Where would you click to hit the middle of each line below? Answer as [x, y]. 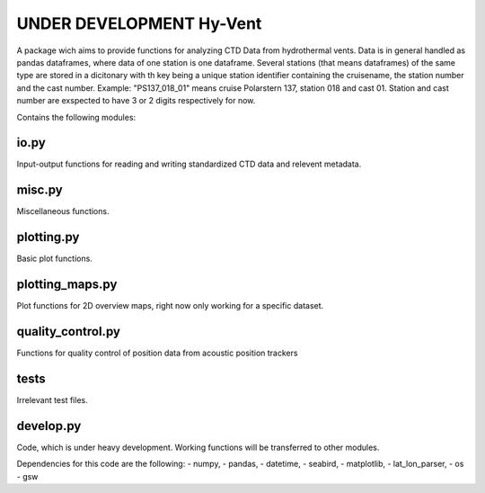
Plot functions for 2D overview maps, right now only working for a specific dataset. [170, 306]
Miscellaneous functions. [63, 211]
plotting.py [48, 237]
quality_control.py [69, 332]
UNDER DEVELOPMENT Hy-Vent [139, 23]
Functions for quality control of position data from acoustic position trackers [157, 353]
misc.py [40, 190]
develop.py [49, 426]
